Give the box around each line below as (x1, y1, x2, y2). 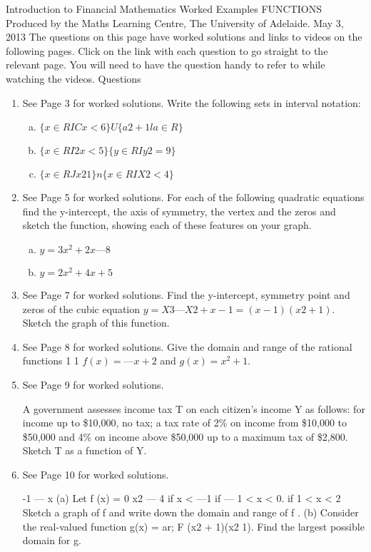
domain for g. (22, 533, 81, 548)
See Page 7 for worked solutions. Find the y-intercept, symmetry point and (22, 287, 350, 302)
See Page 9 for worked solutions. (22, 377, 164, 392)
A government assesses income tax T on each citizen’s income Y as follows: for (22, 401, 365, 416)
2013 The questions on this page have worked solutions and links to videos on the (6, 29, 362, 44)
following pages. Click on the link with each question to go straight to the (6, 43, 328, 58)
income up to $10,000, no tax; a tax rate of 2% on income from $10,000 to (22, 415, 347, 430)
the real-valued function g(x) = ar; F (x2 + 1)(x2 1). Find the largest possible (22, 518, 365, 533)
